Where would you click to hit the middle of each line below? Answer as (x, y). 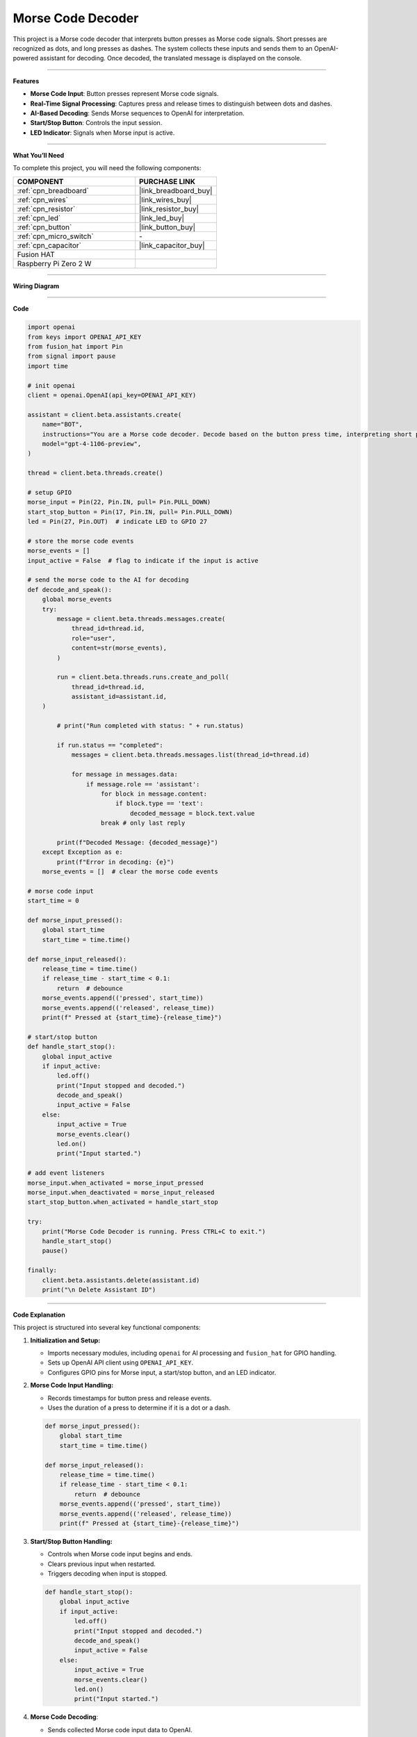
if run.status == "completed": (110, 746)
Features (26, 81)
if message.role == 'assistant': (143, 784)
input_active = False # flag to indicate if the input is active (143, 560)
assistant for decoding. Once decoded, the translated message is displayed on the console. (171, 58)
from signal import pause (72, 356)
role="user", (93, 638)
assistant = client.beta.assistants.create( (105, 414)
